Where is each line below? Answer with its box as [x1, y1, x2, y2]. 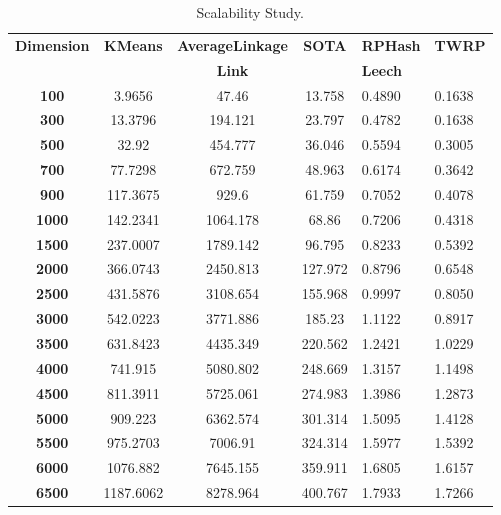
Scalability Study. [196, 2, 304, 22]
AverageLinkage [177, 34, 288, 55]
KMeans [104, 34, 163, 55]
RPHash [361, 34, 421, 55]
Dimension [15, 34, 90, 55]
